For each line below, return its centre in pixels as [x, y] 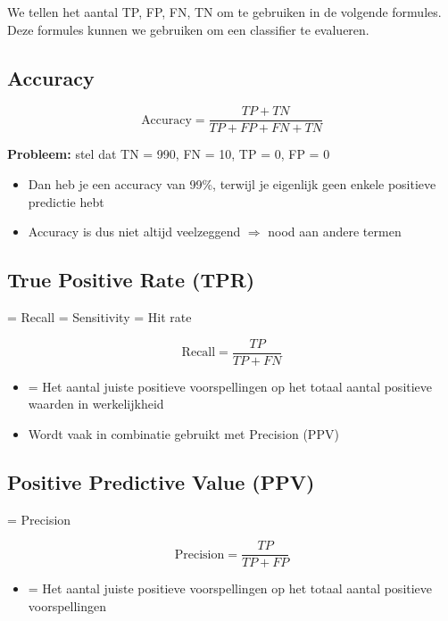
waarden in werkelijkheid [96, 404]
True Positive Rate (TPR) [131, 280]
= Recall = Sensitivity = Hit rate [100, 317]
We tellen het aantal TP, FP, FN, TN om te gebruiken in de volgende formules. [224, 12]
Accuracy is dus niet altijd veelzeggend [134, 232]
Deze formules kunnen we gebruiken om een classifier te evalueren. [188, 29]
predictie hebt [66, 201]
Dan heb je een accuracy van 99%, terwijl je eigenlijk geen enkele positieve [232, 184]
